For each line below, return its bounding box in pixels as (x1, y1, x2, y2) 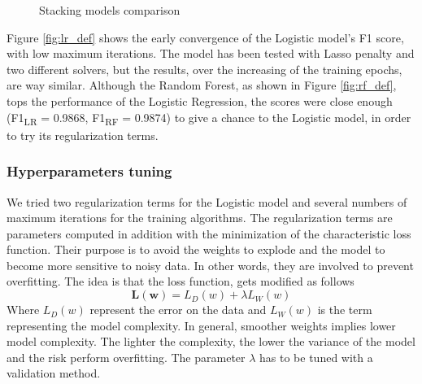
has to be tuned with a (259, 348, 373, 365)
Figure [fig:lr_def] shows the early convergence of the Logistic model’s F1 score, (7, 28, 404, 46)
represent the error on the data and (89, 301, 267, 318)
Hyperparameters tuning (7, 161, 172, 181)
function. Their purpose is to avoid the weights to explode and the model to (7, 241, 385, 258)
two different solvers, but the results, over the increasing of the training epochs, (7, 60, 402, 77)
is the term (317, 301, 372, 318)
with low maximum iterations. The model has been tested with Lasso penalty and (7, 45, 415, 62)
